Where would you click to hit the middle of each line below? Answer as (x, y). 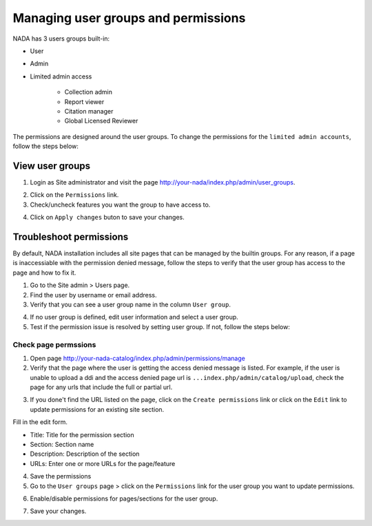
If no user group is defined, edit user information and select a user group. (134, 317)
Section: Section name (62, 445)
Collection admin (89, 92)
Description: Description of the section (85, 454)
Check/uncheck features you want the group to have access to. (120, 204)
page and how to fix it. (44, 273)
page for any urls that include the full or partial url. (101, 387)
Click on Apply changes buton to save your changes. (107, 218)
